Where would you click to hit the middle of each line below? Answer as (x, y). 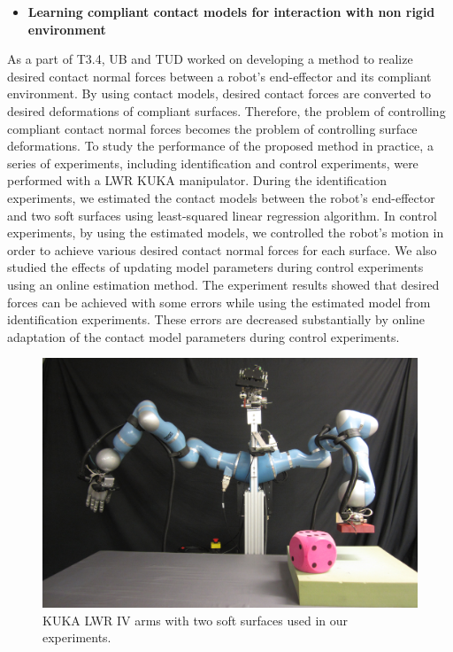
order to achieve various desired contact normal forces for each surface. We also (222, 249)
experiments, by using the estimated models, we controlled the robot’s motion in (226, 233)
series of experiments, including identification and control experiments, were (213, 163)
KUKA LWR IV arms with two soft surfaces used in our (196, 620)
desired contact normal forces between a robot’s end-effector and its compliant (219, 76)
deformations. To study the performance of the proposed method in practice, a (220, 146)
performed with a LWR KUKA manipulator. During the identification (197, 180)
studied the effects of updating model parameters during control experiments (215, 267)
